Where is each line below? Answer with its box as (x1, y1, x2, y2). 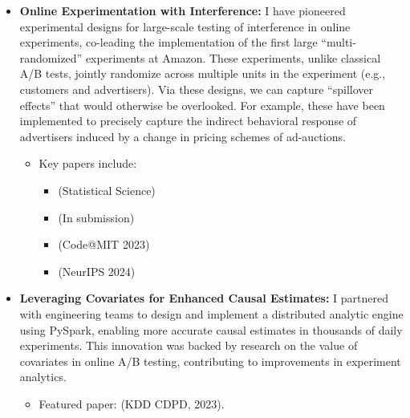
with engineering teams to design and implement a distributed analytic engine (19, 305, 404, 322)
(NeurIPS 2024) (58, 262, 136, 279)
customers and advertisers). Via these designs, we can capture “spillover (19, 80, 373, 97)
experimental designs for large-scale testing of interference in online (19, 18, 351, 34)
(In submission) (58, 209, 135, 225)
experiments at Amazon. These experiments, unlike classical (85, 49, 381, 66)
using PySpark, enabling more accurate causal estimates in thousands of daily (19, 321, 403, 338)
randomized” (19, 49, 83, 66)
